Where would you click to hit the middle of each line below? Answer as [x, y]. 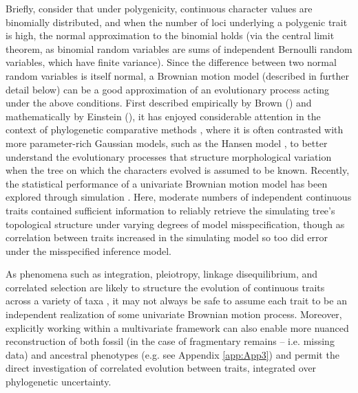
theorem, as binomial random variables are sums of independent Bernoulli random [179, 48]
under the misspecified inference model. [88, 250]
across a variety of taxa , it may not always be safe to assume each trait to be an [176, 301]
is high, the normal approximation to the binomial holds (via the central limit [170, 35]
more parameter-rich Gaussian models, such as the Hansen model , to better [167, 143]
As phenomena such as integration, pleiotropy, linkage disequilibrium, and [162, 274]
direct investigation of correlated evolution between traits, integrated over [161, 368]
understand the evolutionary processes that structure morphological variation [169, 156]
